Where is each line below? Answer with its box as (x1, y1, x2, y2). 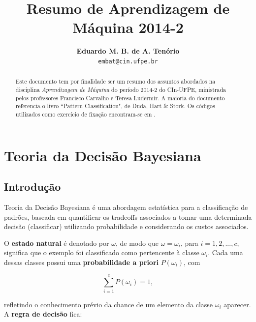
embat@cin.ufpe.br (98, 58, 158, 65)
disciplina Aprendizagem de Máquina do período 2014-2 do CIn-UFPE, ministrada (15, 86, 226, 94)
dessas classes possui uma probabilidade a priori (4, 257, 159, 267)
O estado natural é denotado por (4, 237, 109, 248)
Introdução (4, 179, 61, 194)
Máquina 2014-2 (72, 17, 184, 37)
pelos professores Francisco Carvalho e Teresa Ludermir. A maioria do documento (15, 93, 225, 102)
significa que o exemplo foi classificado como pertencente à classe (4, 247, 199, 258)
